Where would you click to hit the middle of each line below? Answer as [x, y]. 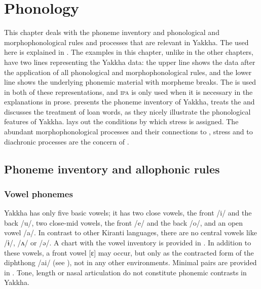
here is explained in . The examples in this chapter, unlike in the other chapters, [129, 52]
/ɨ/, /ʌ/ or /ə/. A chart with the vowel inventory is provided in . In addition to [128, 243]
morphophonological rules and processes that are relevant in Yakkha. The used [126, 42]
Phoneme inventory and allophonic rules [112, 169]
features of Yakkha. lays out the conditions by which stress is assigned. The [121, 121]
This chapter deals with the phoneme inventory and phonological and [112, 32]
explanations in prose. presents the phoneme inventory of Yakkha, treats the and [129, 102]
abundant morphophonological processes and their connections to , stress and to [128, 132]
